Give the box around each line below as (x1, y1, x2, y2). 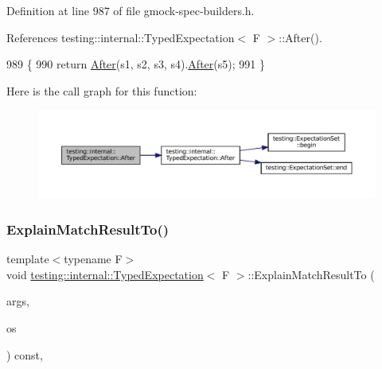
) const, (6, 346, 43, 363)
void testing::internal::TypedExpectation (6, 266, 204, 282)
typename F (64, 251, 123, 267)
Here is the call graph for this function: (6, 82, 197, 99)
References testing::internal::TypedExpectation (6, 29, 235, 45)
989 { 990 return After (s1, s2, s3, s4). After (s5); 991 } (6, 56, 265, 72)
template (6, 251, 49, 267)
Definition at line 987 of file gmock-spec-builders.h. (6, 2, 255, 18)
